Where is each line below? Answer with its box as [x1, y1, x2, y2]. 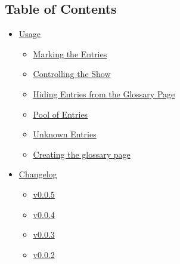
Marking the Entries [33, 47, 107, 60]
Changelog [18, 168, 57, 180]
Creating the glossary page [33, 148, 131, 160]
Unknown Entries [33, 128, 97, 140]
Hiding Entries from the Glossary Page [33, 87, 175, 100]
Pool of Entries [33, 108, 88, 120]
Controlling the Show [33, 67, 111, 80]
